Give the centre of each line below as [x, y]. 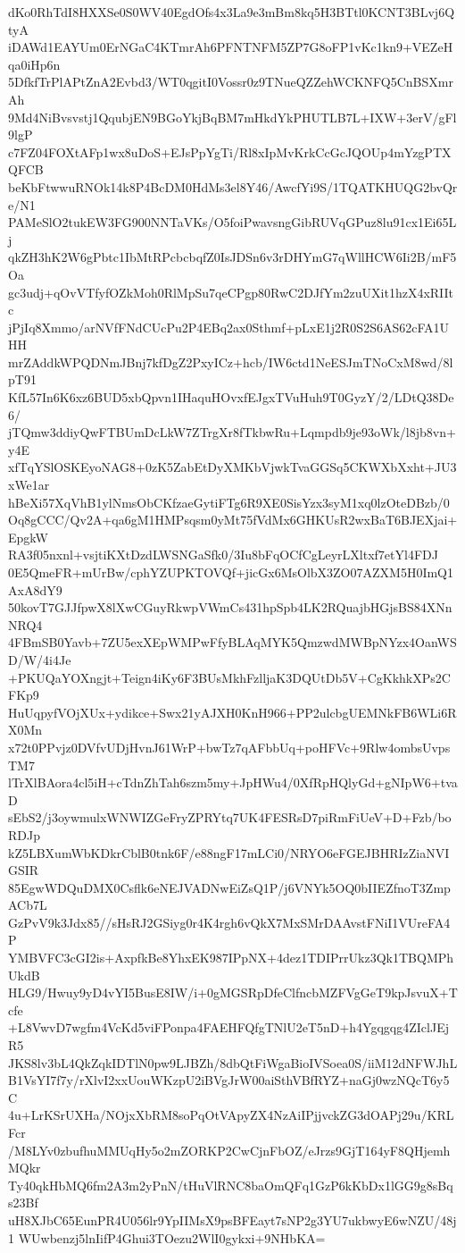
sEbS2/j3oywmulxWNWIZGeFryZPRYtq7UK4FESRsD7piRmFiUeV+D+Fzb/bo [230, 817]
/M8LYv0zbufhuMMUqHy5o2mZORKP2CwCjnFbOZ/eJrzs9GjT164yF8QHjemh [229, 1150]
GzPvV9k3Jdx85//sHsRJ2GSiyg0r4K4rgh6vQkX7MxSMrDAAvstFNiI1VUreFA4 [229, 922]
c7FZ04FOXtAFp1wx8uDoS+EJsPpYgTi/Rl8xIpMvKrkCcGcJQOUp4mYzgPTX [230, 151]
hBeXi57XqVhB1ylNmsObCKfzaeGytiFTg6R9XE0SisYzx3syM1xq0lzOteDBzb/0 [229, 502]
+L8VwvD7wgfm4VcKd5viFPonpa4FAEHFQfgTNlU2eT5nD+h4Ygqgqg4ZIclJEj [228, 1027]
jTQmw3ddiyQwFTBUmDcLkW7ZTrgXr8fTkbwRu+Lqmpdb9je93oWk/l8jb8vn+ [232, 432]
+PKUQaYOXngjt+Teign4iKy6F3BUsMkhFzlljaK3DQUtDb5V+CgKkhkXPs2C [229, 677]
